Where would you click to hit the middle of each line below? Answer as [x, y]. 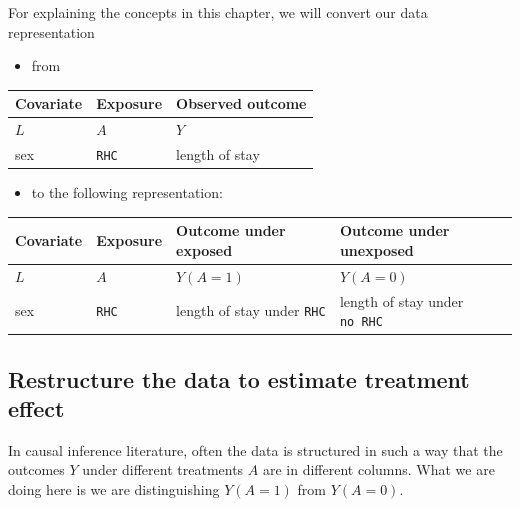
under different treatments [163, 469]
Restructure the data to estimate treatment [239, 378]
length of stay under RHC [251, 310]
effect [36, 408]
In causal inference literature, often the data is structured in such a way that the [255, 449]
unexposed [376, 249]
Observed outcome [241, 103]
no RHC [361, 322]
